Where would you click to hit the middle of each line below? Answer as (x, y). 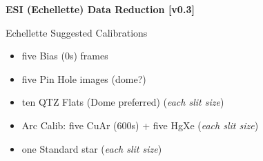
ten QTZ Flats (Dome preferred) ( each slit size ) (123, 102)
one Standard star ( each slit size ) (92, 148)
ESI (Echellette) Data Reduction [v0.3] (100, 9)
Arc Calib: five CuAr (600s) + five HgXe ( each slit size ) (140, 125)
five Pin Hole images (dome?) (84, 78)
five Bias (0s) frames (65, 56)
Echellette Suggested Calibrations (77, 32)
